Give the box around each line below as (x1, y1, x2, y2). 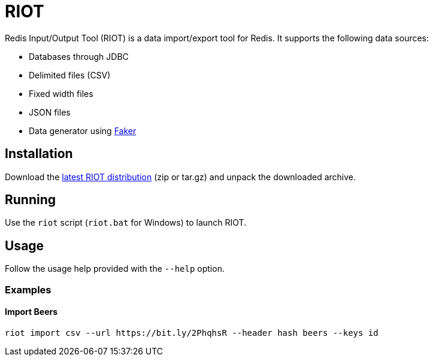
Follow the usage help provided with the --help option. (5, 263, 225, 274)
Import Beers (5, 307, 58, 317)
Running (5, 192, 56, 208)
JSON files (29, 107, 71, 117)
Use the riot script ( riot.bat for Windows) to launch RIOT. (5, 217, 247, 228)
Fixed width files (29, 88, 93, 99)
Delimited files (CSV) (29, 69, 111, 80)
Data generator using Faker (29, 125, 137, 136)
